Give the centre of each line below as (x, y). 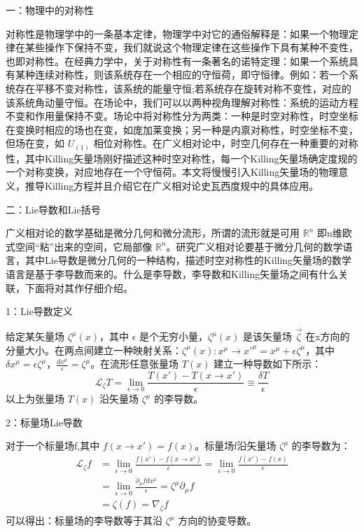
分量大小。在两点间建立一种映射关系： (94, 350)
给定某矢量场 (35, 336)
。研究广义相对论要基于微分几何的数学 (254, 246)
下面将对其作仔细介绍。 (79, 287)
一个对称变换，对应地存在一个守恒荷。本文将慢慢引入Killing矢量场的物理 (172, 172)
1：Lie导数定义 (39, 311)
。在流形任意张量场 (135, 364)
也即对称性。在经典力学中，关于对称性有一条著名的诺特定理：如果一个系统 (177, 61)
